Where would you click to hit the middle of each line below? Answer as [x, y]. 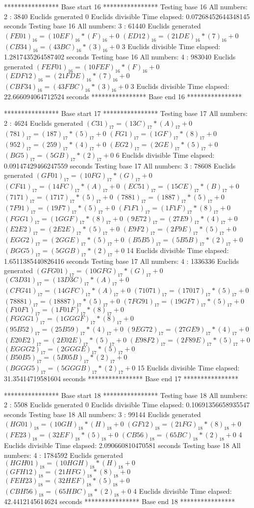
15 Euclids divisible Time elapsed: [189, 368]
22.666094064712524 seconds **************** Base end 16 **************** [123, 97]
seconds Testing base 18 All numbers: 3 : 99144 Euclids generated [102, 414]
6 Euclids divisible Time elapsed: [165, 155]
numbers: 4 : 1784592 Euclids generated [63, 455]
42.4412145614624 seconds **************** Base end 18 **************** [120, 501]
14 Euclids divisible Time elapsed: [178, 250]
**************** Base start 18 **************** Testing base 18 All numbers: [126, 395]
